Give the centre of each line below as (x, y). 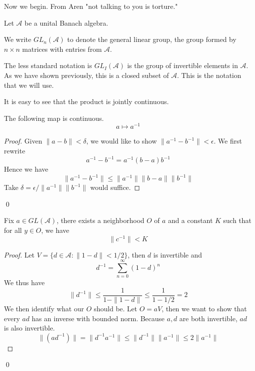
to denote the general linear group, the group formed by (152, 39)
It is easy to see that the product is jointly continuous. (87, 101)
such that (237, 220)
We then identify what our (44, 309)
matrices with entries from (62, 49)
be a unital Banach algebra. (66, 22)
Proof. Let (19, 254)
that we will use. (29, 85)
